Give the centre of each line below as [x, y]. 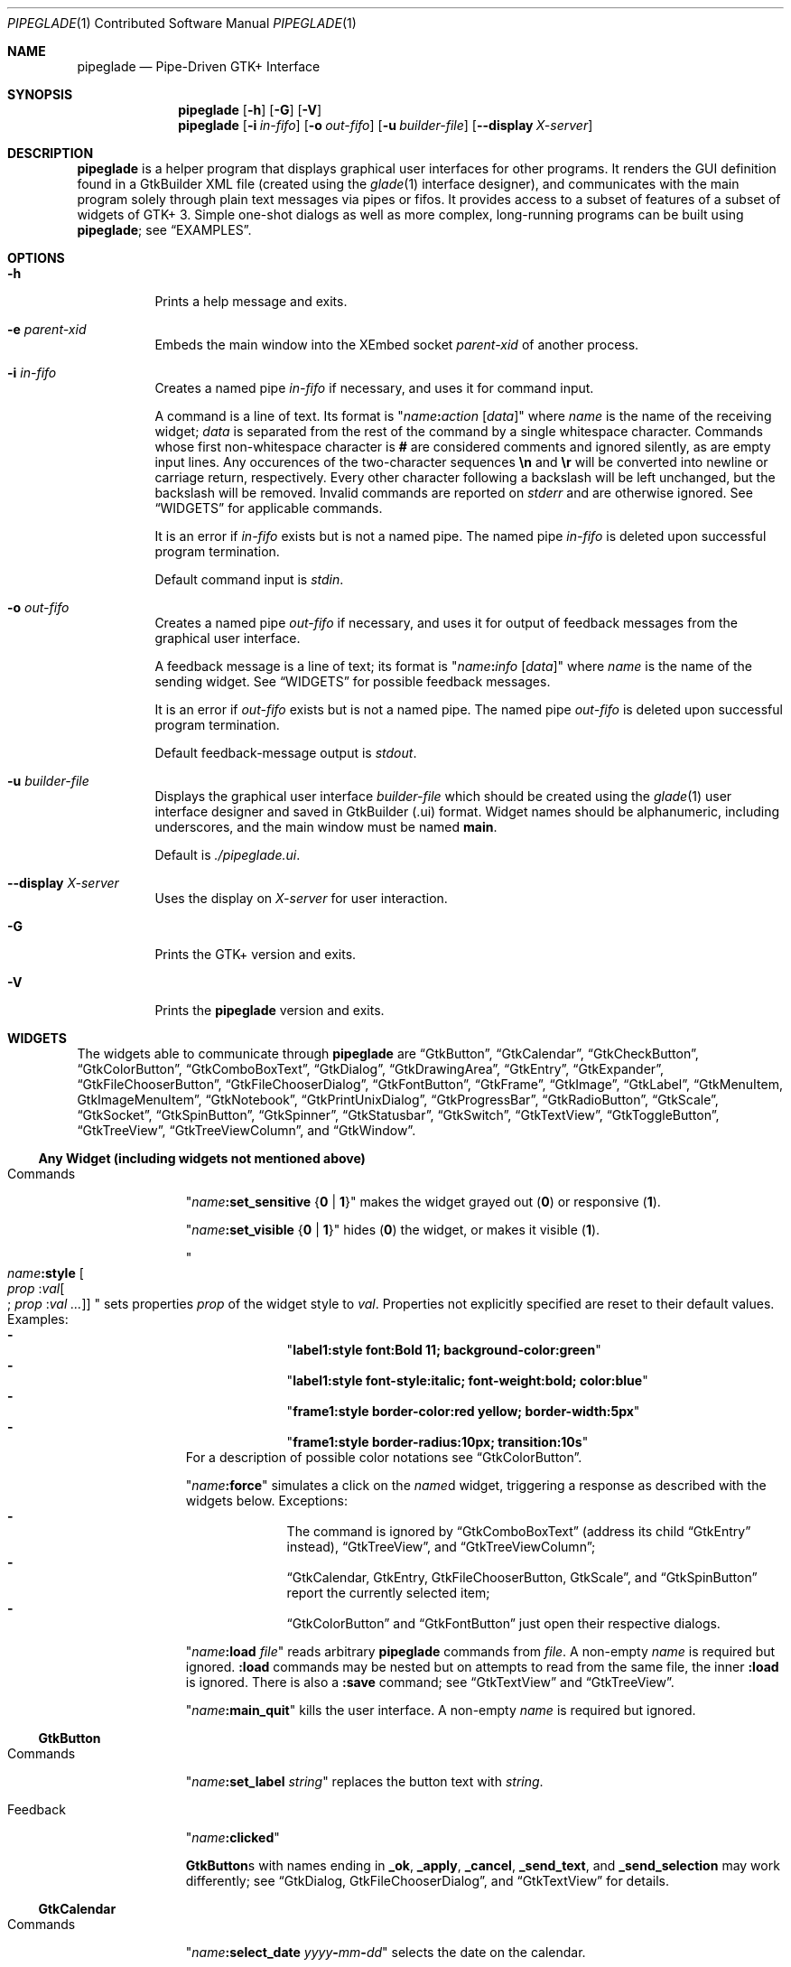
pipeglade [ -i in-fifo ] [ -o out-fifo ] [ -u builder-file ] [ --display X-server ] [386, 125]
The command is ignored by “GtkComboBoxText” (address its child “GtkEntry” [519, 1531]
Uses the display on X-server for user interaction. [301, 898]
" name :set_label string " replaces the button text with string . [364, 1781]
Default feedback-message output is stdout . [286, 753]
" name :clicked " [233, 1837]
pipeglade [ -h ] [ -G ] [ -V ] [250, 110]
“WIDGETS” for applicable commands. [269, 508]
